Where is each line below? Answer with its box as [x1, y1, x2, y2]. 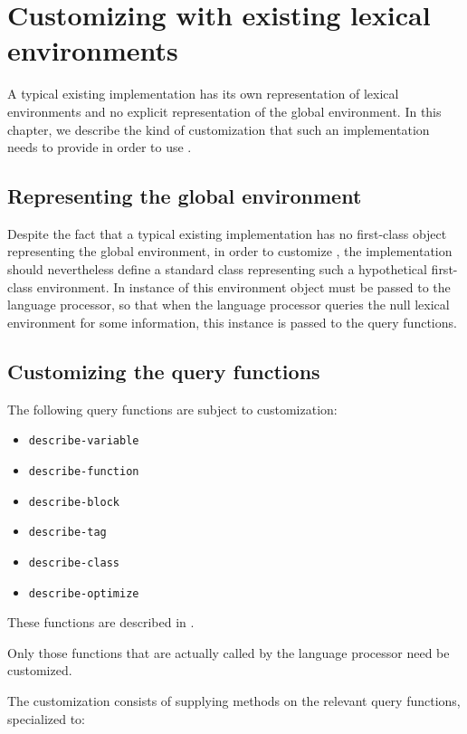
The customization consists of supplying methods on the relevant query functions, [7, 691, 461, 710]
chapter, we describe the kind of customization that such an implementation [7, 119, 430, 138]
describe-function [28, 464, 139, 478]
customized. [7, 661, 72, 680]
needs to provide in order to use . [7, 138, 192, 157]
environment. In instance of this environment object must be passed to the [36, 277, 451, 296]
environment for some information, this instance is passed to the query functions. [7, 312, 457, 331]
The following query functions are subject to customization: [7, 399, 338, 418]
